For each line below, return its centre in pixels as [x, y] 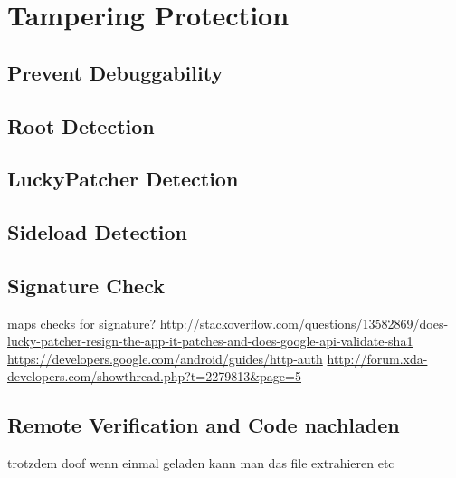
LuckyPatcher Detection [123, 179]
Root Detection [81, 125]
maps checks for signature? [82, 323]
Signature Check [86, 285]
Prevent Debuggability [115, 72]
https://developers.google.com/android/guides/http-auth [165, 358]
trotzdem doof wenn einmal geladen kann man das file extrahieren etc [201, 463]
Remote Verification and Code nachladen [204, 425]
